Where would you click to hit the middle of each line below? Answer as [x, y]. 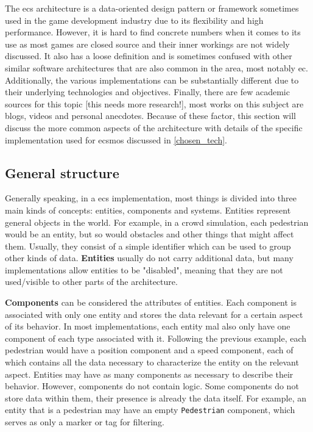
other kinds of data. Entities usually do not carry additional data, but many [149, 258]
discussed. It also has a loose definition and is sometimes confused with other [149, 56]
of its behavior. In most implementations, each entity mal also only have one [148, 326]
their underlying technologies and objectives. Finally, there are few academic [147, 92]
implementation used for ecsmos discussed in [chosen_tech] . [116, 139]
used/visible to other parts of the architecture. [91, 282]
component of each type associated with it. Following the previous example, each [156, 338]
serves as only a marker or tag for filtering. [85, 422]
